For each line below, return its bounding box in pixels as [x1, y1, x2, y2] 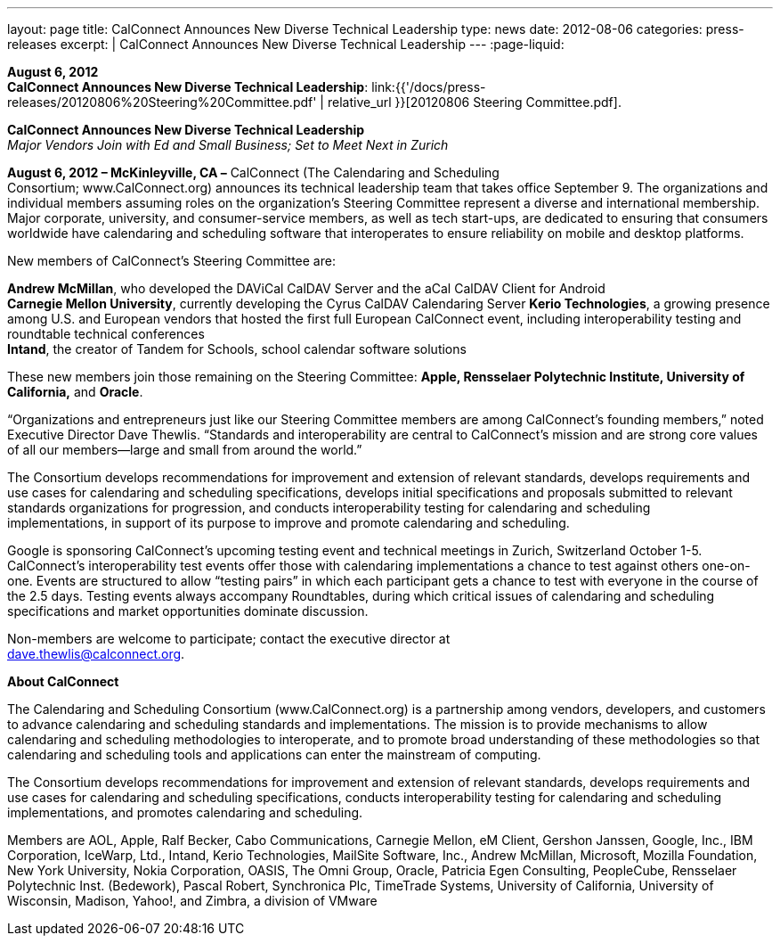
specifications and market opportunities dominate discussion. [7, 603, 369, 619]
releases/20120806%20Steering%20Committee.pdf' [7, 94, 317, 110]
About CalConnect [7, 674, 119, 689]
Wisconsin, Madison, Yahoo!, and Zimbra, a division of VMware [7, 893, 378, 908]
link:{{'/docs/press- [371, 79, 486, 94]
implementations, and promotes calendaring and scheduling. [7, 805, 363, 820]
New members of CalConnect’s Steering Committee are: [7, 253, 336, 268]
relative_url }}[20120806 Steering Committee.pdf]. [327, 94, 622, 110]
